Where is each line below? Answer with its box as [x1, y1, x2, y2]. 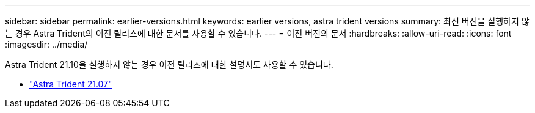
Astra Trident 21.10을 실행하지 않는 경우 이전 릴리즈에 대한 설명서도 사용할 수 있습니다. [5, 59, 333, 70]
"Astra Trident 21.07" [29, 79, 112, 89]
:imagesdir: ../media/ [5, 39, 88, 49]
